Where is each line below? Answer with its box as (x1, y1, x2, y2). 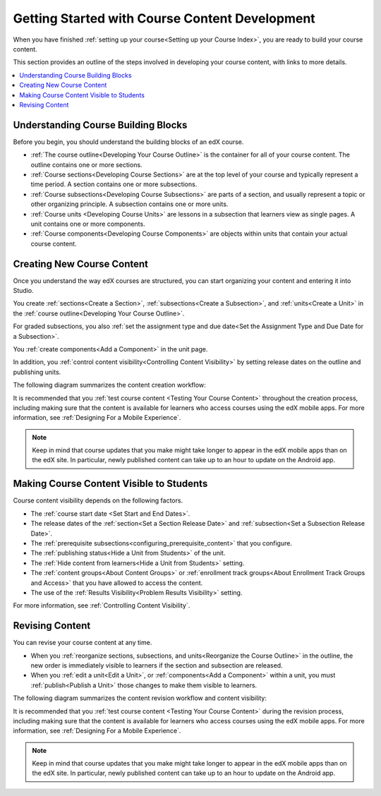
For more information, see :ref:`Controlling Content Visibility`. (13, 601, 190, 610)
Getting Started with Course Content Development (13, 11, 315, 26)
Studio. (13, 287, 35, 294)
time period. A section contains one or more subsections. (30, 180, 198, 188)
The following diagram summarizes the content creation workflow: (13, 381, 206, 390)
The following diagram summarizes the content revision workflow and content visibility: (13, 694, 267, 702)
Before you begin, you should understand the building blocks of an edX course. (13, 138, 244, 146)
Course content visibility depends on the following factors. (13, 496, 183, 505)
